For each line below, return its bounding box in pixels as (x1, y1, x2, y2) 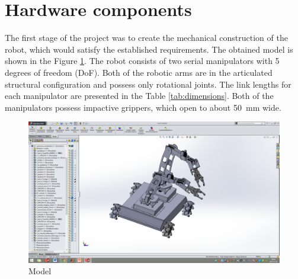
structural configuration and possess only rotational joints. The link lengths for (5, 78, 291, 90)
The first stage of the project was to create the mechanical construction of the (5, 31, 288, 44)
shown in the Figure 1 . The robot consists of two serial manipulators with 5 (5, 54, 280, 67)
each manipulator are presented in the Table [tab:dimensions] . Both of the (5, 89, 274, 102)
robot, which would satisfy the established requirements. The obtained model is (5, 43, 293, 55)
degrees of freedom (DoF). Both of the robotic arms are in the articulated (5, 66, 273, 78)
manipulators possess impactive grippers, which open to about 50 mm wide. (5, 101, 281, 113)
